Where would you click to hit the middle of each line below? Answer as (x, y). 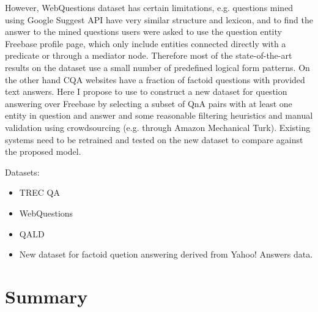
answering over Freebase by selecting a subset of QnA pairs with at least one (149, 103)
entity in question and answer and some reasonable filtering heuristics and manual (159, 115)
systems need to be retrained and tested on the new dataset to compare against (154, 139)
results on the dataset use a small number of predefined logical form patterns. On (157, 67)
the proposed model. (43, 151)
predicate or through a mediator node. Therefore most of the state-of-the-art (149, 55)
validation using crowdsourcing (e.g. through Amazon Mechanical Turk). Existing (158, 127)
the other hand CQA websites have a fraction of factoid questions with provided (155, 79)
